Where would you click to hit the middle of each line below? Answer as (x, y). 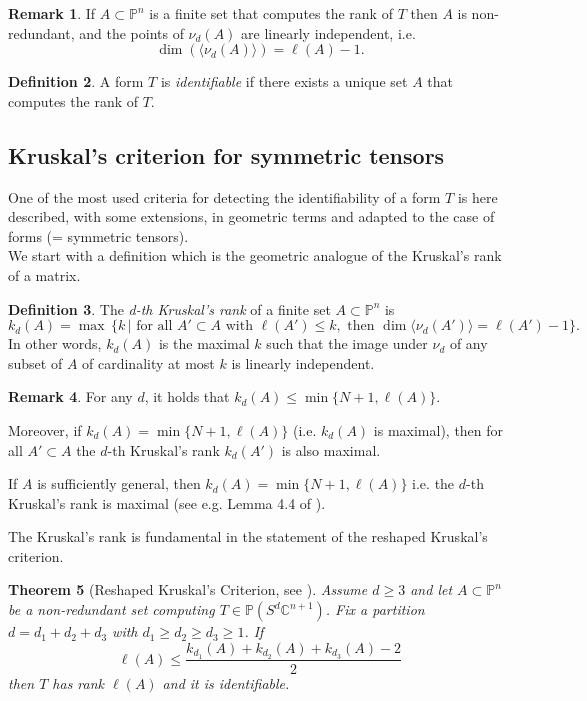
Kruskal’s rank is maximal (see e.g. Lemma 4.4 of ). (167, 502)
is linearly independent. (303, 362)
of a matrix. (44, 274)
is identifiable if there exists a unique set (284, 81)
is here (477, 196)
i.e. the (433, 483)
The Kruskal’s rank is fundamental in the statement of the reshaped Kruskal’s (248, 536)
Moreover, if (45, 429)
